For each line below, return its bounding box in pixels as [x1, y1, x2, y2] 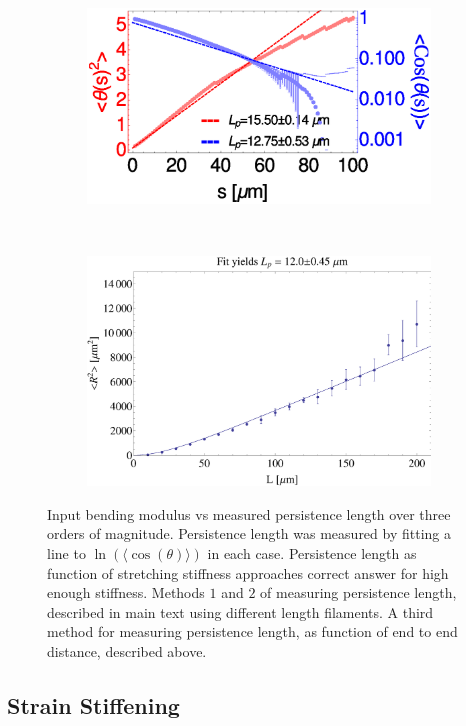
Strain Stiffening [7, 689, 180, 720]
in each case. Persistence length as [207, 542, 417, 563]
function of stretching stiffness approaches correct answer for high [47, 562, 449, 583]
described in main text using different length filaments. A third [47, 601, 434, 622]
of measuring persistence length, [260, 582, 457, 603]
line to [47, 542, 86, 563]
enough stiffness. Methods [47, 582, 205, 603]
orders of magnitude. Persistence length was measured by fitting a [47, 523, 451, 544]
